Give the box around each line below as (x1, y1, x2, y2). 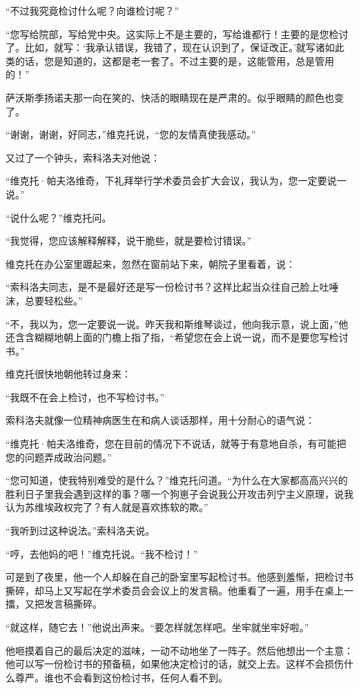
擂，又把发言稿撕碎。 (6, 596, 102, 611)
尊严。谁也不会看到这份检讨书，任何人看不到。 (14, 670, 228, 684)
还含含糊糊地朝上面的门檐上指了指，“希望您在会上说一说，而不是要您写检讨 (6, 330, 349, 344)
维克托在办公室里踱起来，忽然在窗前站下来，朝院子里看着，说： (6, 256, 295, 271)
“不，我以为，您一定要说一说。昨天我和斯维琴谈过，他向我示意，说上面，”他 (6, 316, 349, 331)
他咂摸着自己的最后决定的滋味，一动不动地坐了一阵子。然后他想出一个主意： (6, 643, 353, 657)
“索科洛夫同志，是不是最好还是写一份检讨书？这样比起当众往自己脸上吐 (6, 280, 329, 294)
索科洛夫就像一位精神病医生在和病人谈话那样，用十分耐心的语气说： (6, 413, 315, 427)
